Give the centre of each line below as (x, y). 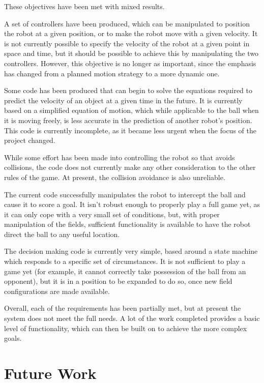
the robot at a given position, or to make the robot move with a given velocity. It (131, 33)
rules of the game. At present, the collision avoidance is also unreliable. (115, 177)
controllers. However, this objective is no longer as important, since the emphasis (130, 63)
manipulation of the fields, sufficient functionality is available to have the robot (127, 224)
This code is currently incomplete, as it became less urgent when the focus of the (130, 130)
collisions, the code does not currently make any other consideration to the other (130, 167)
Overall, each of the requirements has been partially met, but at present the (123, 308)
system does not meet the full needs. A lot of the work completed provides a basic (132, 318)
